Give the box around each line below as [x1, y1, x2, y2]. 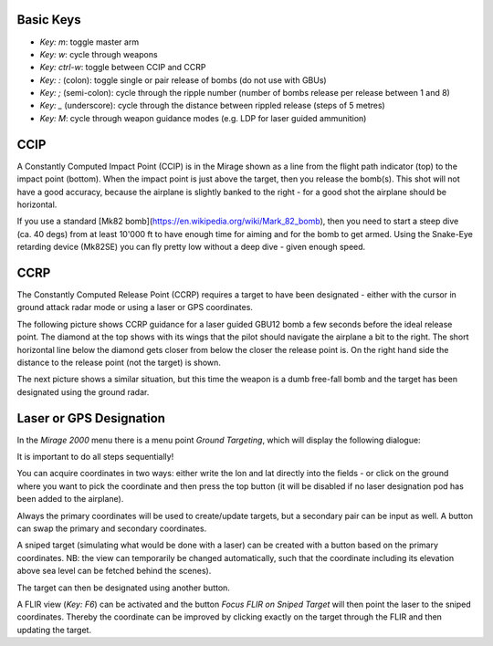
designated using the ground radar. [16, 386, 150, 397]
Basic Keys [16, 12, 81, 27]
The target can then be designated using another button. [16, 582, 230, 593]
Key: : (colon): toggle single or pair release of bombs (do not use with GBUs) [39, 74, 328, 86]
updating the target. [16, 624, 91, 635]
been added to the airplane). [16, 494, 124, 505]
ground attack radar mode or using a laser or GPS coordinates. [16, 302, 253, 313]
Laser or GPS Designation [16, 411, 166, 426]
